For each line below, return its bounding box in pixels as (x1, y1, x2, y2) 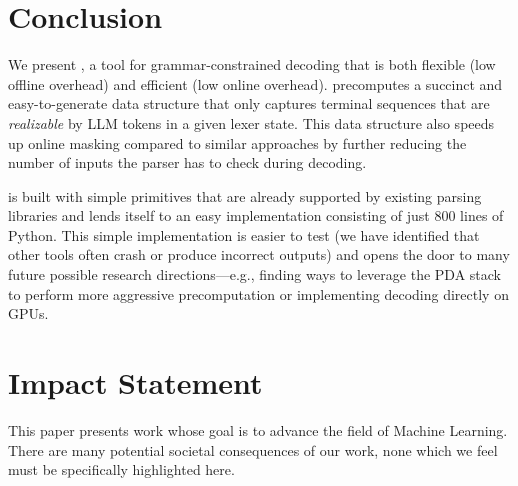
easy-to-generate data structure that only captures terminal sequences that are (8, 93, 490, 114)
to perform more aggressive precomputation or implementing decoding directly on (8, 283, 509, 304)
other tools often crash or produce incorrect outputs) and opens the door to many (8, 244, 510, 265)
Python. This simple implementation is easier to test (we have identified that (8, 224, 480, 245)
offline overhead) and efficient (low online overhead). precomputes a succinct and (8, 73, 503, 94)
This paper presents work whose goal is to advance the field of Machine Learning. (8, 419, 508, 440)
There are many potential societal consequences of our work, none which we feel (8, 439, 498, 460)
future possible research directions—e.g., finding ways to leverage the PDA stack (8, 264, 501, 285)
